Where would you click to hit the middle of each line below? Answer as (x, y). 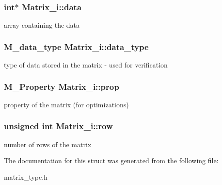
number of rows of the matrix (48, 144)
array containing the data (42, 25)
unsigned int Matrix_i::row (58, 126)
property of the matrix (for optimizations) (66, 104)
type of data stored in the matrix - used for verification (86, 65)
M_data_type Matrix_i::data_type (76, 46)
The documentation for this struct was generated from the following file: (111, 160)
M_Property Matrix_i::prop (62, 86)
